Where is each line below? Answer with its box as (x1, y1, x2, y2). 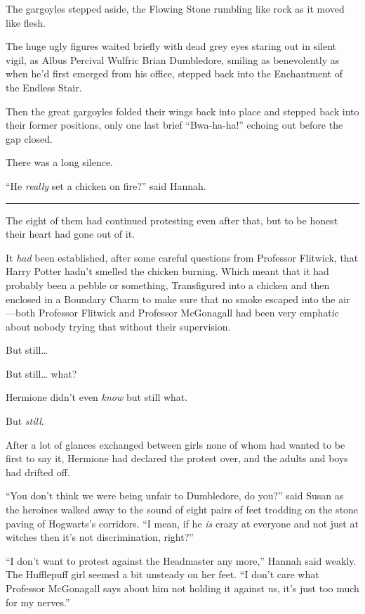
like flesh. (6, 15, 46, 30)
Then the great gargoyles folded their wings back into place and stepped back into (6, 103, 359, 118)
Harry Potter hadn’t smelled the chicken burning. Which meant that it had (6, 264, 329, 279)
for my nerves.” (6, 594, 70, 609)
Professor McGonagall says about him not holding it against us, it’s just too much (6, 581, 359, 595)
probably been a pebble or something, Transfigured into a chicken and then (6, 277, 330, 292)
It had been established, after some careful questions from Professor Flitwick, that (6, 250, 359, 264)
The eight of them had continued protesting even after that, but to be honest (6, 212, 338, 227)
